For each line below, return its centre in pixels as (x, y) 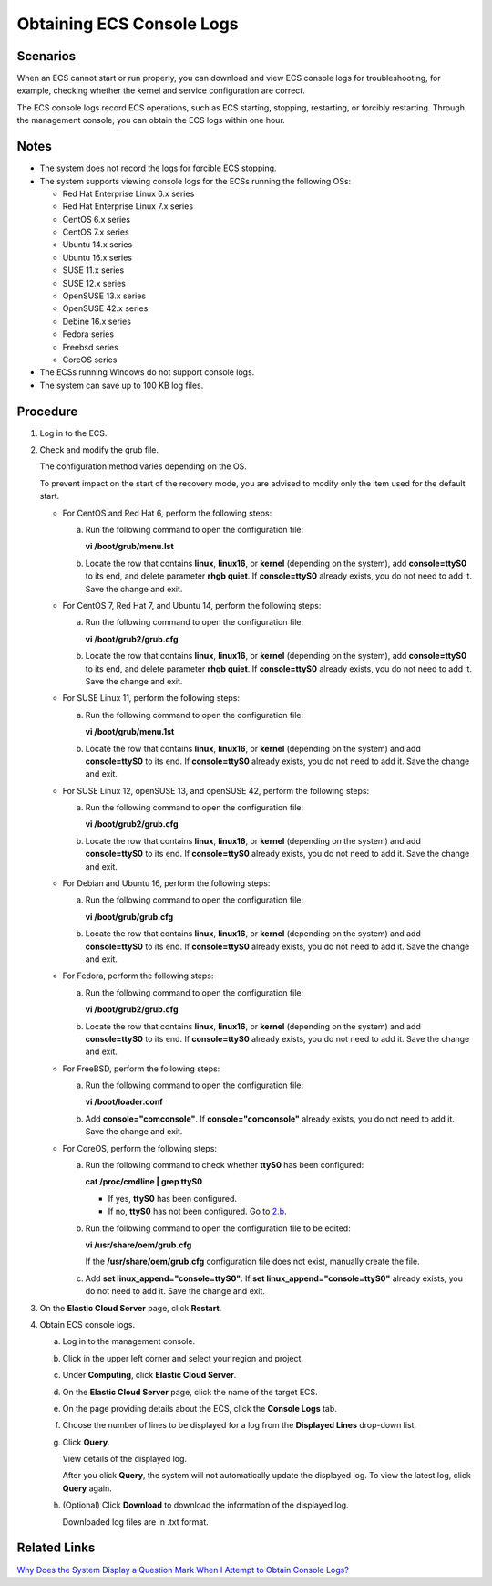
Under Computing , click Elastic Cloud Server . (149, 1375)
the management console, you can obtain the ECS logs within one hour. (151, 120)
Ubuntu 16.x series (97, 257)
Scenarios (46, 56)
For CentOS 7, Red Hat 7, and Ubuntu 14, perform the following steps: (192, 605)
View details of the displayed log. (124, 1459)
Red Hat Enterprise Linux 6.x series (128, 193)
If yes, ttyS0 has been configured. (172, 1198)
